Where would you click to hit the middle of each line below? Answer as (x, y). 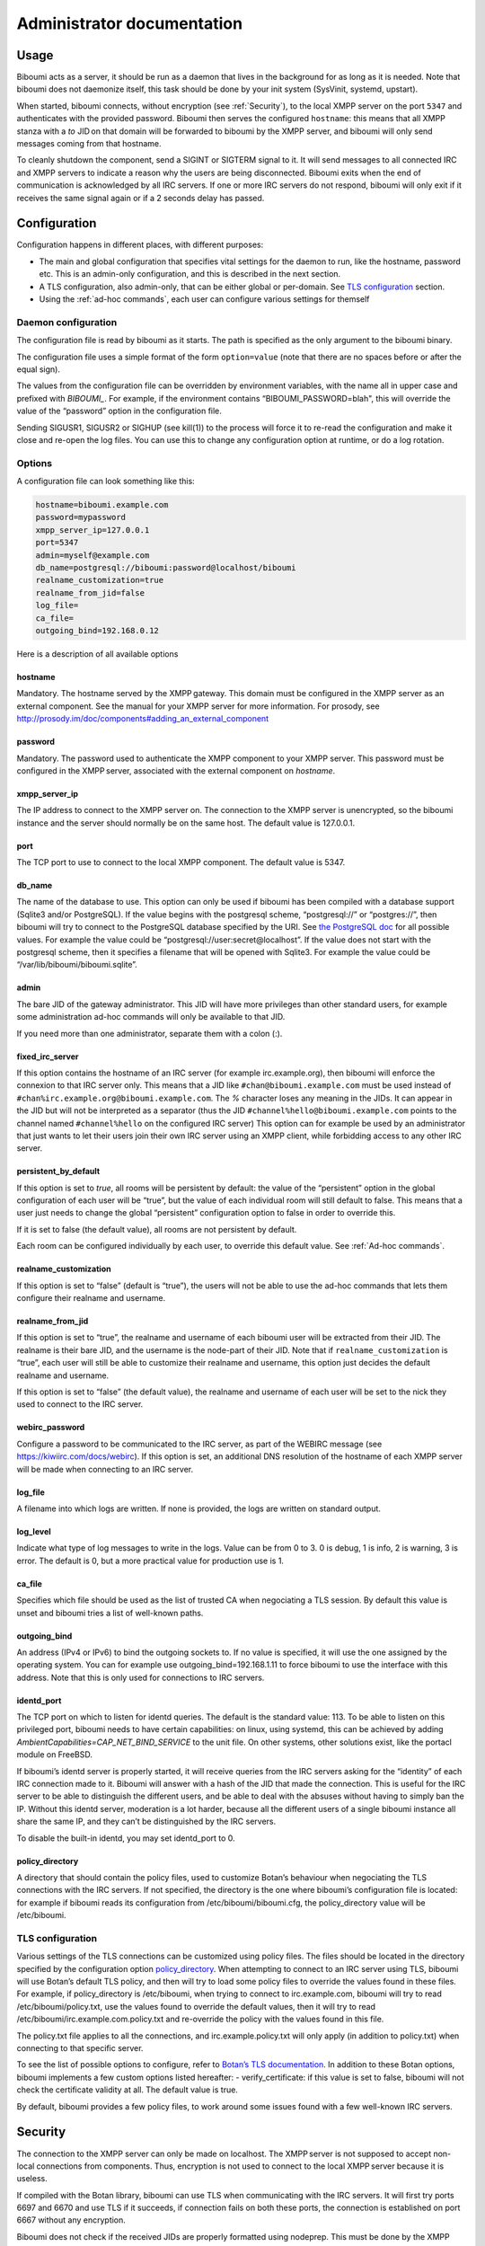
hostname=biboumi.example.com (102, 505)
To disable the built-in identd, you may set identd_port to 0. (126, 1838)
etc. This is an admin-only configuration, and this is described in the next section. (190, 274)
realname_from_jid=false (90, 592)
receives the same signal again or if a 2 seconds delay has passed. (141, 198)
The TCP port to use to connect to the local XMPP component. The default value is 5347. (181, 862)
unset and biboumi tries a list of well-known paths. (110, 1613)
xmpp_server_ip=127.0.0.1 (93, 530)
